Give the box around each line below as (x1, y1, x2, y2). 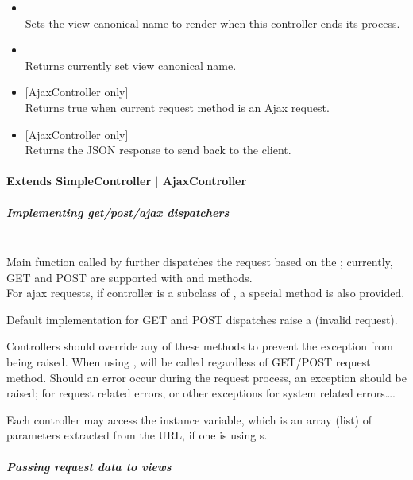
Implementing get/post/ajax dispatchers (6, 203, 230, 220)
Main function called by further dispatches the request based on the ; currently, (6, 254, 393, 270)
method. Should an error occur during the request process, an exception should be (6, 369, 407, 385)
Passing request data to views (6, 458, 172, 474)
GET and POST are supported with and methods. (6, 269, 253, 285)
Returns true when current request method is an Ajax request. (25, 99, 330, 115)
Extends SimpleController (6, 172, 152, 189)
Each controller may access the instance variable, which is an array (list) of (6, 411, 372, 428)
